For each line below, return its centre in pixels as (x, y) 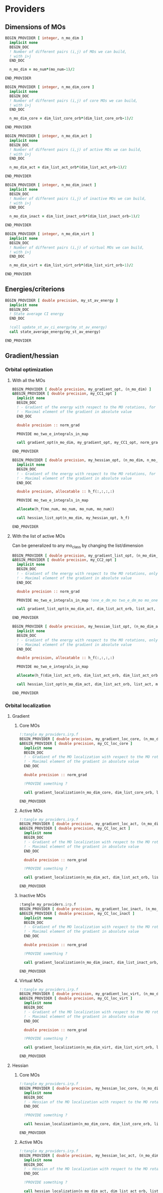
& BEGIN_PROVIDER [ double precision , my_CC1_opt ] (64, 394)
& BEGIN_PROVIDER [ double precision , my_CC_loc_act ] (75, 829)
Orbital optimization (29, 370)
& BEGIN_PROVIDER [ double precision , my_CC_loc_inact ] (77, 913)
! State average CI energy (37, 314)
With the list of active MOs (39, 536)
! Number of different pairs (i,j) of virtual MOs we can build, (77, 247)
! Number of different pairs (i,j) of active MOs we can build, (76, 149)
